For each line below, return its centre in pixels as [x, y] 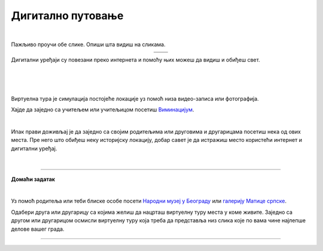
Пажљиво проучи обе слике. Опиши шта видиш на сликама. [88, 44]
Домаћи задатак [33, 179]
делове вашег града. [38, 229]
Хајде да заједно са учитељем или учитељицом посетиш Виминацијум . [103, 110]
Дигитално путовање [67, 16]
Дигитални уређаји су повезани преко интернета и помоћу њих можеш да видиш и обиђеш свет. [135, 60]
